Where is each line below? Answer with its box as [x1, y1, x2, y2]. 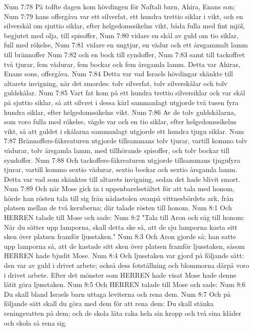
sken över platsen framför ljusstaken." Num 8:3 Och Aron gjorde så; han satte [4, 231, 236, 242]
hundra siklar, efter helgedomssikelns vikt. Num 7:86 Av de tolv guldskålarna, [4, 107, 236, 117]
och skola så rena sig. [4, 317, 67, 328]
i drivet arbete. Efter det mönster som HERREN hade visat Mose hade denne [4, 269, 236, 280]
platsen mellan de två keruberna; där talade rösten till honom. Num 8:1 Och [4, 202, 232, 213]
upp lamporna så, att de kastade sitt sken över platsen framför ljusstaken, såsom [4, 241, 245, 251]
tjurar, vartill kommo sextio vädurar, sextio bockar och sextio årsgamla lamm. [4, 164, 237, 175]
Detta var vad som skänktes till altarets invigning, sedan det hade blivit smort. [4, 174, 240, 184]
